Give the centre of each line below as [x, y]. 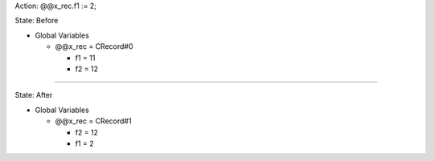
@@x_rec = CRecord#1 [93, 121]
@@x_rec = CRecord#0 [94, 46]
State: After [34, 95]
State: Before [37, 21]
